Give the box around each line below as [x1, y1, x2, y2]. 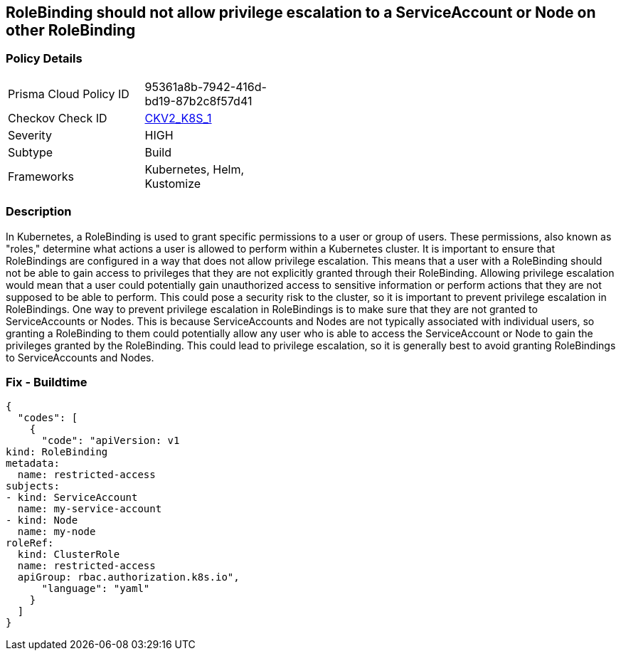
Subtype [8, 144, 53, 159]
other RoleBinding [6, 21, 136, 39]
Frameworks [8, 169, 74, 184]
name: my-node [17, 526, 96, 538]
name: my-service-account [17, 503, 162, 515]
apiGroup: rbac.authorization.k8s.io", [17, 571, 240, 583]
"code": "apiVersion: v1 [41, 435, 180, 447]
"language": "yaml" [41, 583, 150, 595]
